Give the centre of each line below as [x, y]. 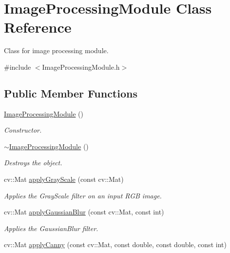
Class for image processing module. [56, 50]
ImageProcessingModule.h [81, 67]
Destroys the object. [33, 163]
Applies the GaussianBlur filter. [51, 228]
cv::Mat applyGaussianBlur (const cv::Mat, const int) [84, 212]
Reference [38, 27]
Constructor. [23, 130]
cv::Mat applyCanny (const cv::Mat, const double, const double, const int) [115, 244]
